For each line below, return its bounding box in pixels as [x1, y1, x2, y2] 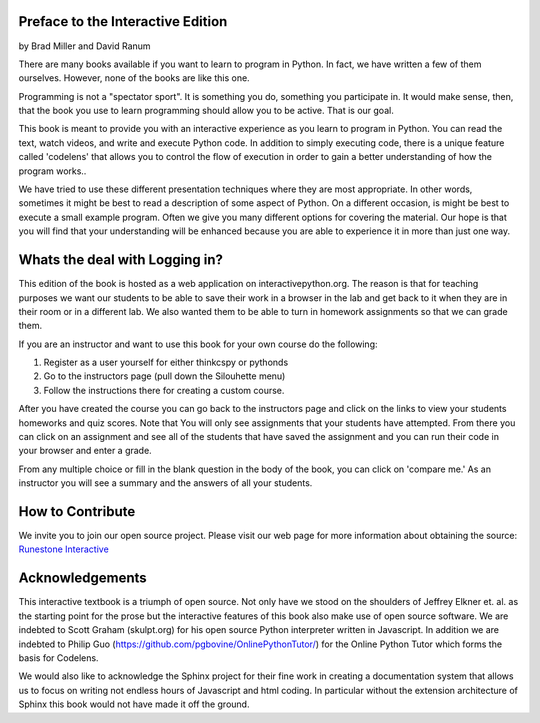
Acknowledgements [18, 570, 147, 587]
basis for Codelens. [18, 651, 99, 664]
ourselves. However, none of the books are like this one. [18, 72, 250, 84]
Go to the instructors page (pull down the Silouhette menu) [43, 370, 286, 382]
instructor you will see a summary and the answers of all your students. [18, 477, 313, 489]
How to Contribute [18, 503, 136, 520]
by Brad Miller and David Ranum [18, 40, 151, 52]
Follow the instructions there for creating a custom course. [43, 384, 285, 396]
